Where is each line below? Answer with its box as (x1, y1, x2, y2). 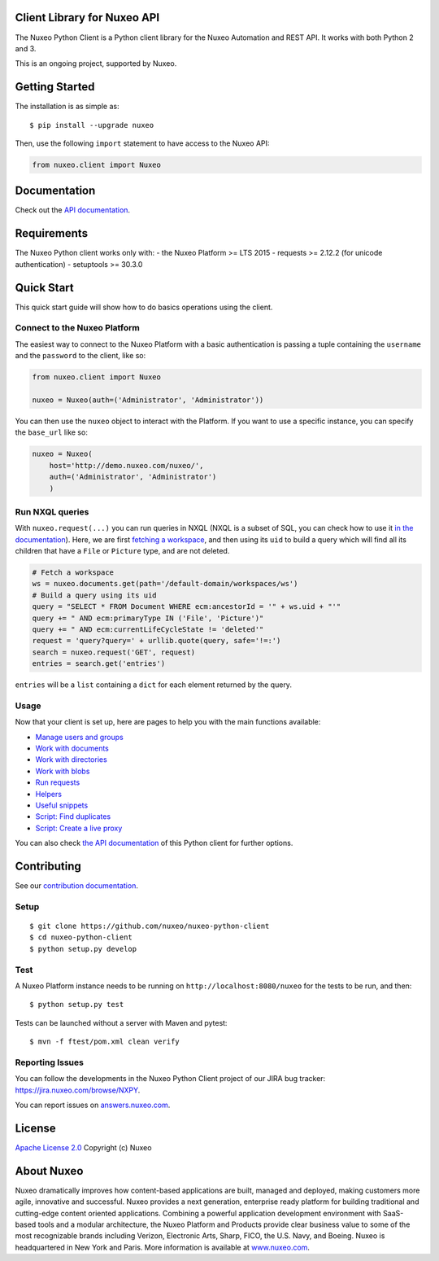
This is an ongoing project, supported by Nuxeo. (15, 59, 177, 68)
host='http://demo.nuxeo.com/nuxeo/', (49, 461, 204, 470)
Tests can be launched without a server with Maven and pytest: (15, 1018, 228, 1027)
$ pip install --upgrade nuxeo (29, 120, 154, 129)
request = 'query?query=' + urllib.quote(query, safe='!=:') (32, 636, 281, 646)
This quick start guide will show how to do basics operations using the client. (15, 302, 273, 312)
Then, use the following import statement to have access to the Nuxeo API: (15, 138, 270, 148)
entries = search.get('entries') (32, 659, 166, 668)
